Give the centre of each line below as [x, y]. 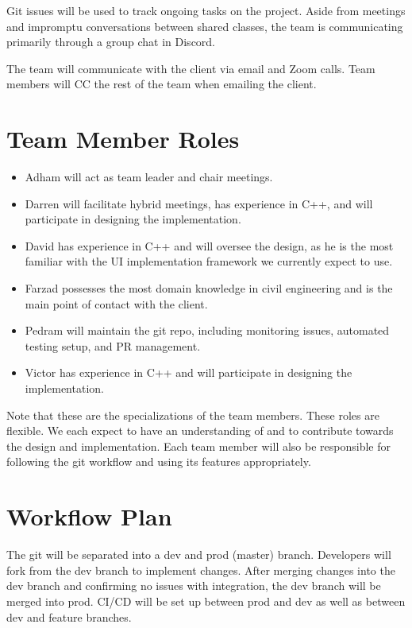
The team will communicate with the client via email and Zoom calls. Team [191, 68]
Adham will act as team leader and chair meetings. [149, 177]
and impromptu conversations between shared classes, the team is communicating [205, 26]
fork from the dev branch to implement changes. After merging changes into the [201, 570]
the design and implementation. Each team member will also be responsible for [198, 446]
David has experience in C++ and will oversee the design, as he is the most [209, 245]
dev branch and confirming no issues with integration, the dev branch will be [194, 585]
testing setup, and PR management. [113, 345]
